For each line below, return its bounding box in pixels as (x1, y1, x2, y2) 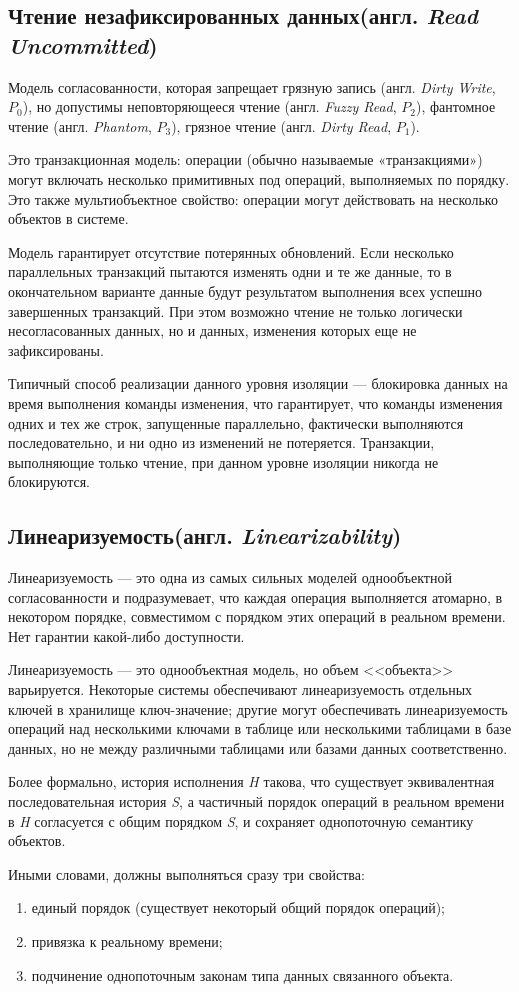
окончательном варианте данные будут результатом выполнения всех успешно (8, 280, 483, 301)
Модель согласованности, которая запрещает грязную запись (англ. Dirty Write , (8, 76, 496, 97)
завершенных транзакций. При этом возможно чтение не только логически (8, 300, 463, 321)
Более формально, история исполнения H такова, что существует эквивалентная (8, 771, 495, 792)
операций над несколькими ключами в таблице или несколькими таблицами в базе (8, 718, 512, 739)
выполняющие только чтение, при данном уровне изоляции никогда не (8, 451, 439, 472)
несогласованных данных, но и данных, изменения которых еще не (8, 320, 417, 341)
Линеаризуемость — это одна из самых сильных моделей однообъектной (8, 567, 452, 588)
